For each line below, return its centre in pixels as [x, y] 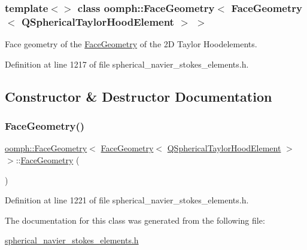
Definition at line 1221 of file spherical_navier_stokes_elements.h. [127, 200]
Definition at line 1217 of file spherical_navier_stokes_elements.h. [127, 64]
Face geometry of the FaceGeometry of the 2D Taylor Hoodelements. [131, 44]
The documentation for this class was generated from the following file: [135, 220]
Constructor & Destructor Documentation [139, 96]
